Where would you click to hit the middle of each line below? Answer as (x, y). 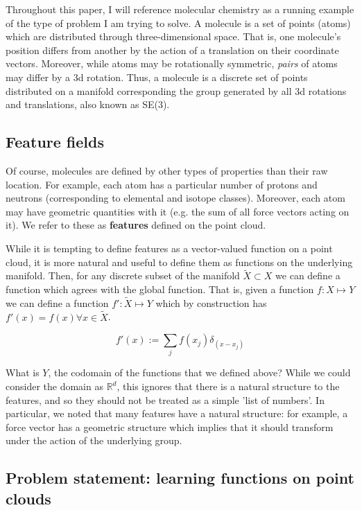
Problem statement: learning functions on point (180, 478)
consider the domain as (54, 386)
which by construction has (211, 302)
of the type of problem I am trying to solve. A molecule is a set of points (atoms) (178, 23)
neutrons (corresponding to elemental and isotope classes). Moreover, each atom (175, 198)
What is (23, 372)
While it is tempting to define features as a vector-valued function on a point (169, 248)
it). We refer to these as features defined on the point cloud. (136, 225)
